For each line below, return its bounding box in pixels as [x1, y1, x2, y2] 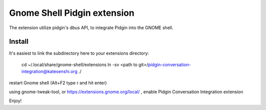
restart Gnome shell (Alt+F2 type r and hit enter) [9, 79, 107, 86]
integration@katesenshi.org [21, 69, 78, 74]
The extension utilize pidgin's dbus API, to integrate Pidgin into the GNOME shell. [9, 25, 173, 31]
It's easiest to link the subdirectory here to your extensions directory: [9, 50, 149, 56]
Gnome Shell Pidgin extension [9, 7, 135, 18]
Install [9, 37, 29, 46]
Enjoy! [9, 98, 22, 104]
